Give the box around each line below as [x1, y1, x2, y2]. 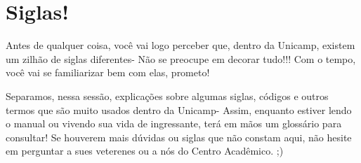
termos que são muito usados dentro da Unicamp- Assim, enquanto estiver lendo [6, 102, 352, 117]
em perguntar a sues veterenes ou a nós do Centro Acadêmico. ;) [6, 143, 284, 158]
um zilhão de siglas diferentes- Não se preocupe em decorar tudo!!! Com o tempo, [6, 51, 356, 66]
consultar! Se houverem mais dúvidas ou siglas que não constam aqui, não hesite [6, 129, 352, 144]
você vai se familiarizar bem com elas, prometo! [6, 65, 210, 80]
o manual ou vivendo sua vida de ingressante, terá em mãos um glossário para [6, 116, 342, 131]
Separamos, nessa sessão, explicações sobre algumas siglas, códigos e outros [6, 88, 329, 103]
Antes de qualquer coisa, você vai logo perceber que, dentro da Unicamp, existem [6, 38, 355, 52]
